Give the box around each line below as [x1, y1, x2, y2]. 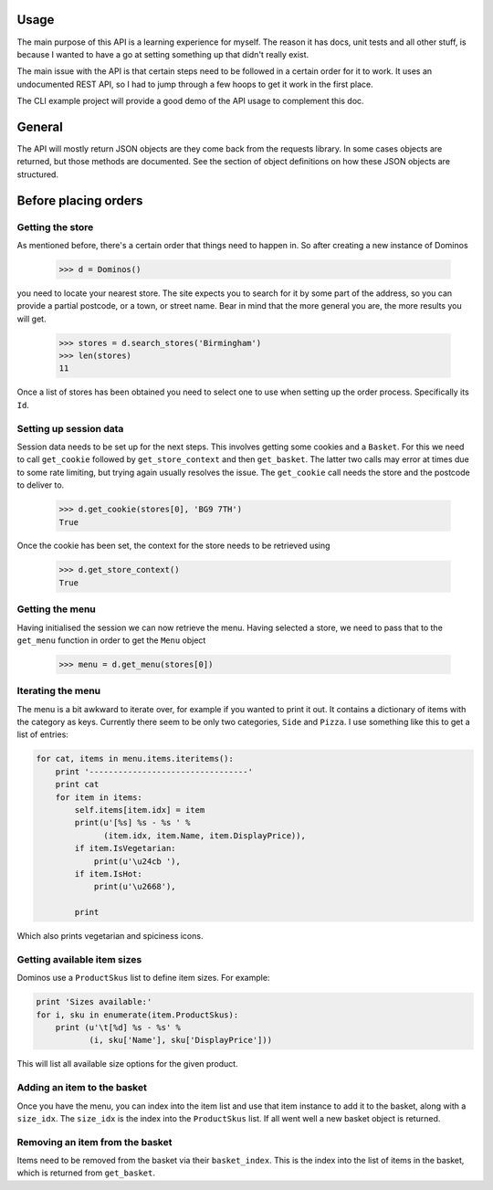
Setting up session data [16, 422, 124, 435]
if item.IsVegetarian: [74, 843, 177, 854]
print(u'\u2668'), [93, 881, 177, 892]
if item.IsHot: [74, 869, 143, 879]
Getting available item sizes [16, 953, 142, 965]
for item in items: [55, 792, 143, 803]
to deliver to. [16, 479, 65, 490]
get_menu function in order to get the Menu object [16, 635, 206, 646]
